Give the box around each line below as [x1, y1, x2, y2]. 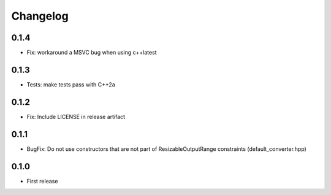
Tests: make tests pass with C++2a [26, 80, 116, 88]
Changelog [11, 9, 69, 23]
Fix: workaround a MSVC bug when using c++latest [26, 49, 157, 56]
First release [26, 177, 58, 185]
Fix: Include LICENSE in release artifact [26, 113, 126, 120]
